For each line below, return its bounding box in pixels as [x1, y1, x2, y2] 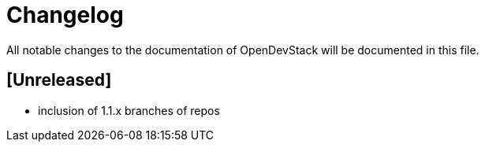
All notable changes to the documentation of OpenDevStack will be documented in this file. [6, 43, 479, 57]
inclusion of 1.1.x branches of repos [38, 103, 220, 117]
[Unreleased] [6, 70, 112, 91]
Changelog [6, 2, 124, 28]
